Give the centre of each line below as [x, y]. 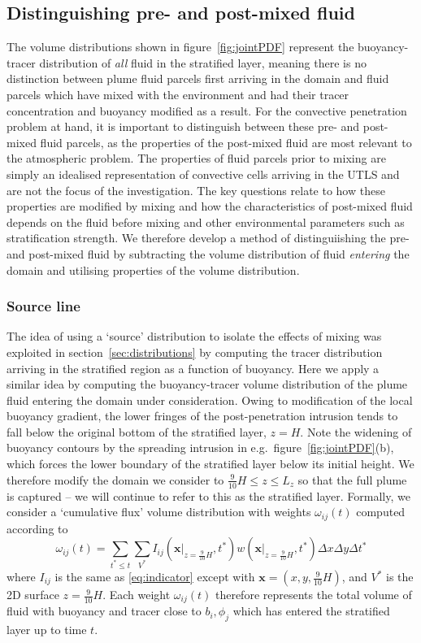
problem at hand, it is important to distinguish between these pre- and [183, 126]
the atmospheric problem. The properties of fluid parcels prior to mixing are [196, 158]
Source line [43, 306]
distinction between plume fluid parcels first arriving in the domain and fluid [198, 78]
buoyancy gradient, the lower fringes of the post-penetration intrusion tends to [202, 416]
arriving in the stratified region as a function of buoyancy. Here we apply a [193, 368]
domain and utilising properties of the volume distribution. [153, 269]
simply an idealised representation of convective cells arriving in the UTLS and [203, 174]
